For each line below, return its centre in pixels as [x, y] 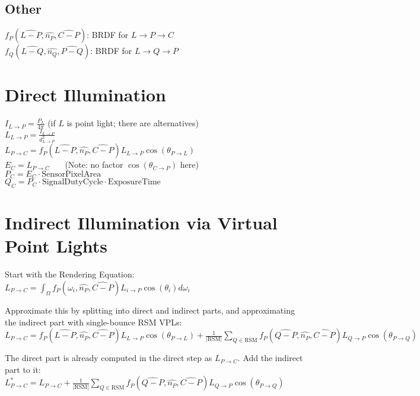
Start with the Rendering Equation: [70, 274]
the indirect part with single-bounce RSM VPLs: [93, 322]
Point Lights [56, 246]
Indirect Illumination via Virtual [141, 223]
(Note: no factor [94, 165]
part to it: [23, 369]
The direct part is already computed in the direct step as [109, 358]
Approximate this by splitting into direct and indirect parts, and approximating [150, 310]
